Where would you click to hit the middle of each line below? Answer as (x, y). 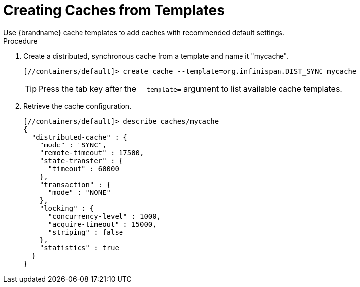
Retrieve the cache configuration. (78, 106)
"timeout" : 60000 (83, 168)
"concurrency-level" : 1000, (104, 216)
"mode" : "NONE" (80, 192)
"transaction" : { (75, 184)
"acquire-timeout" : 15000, (102, 224)
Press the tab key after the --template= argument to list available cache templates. (190, 88)
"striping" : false (86, 232)
